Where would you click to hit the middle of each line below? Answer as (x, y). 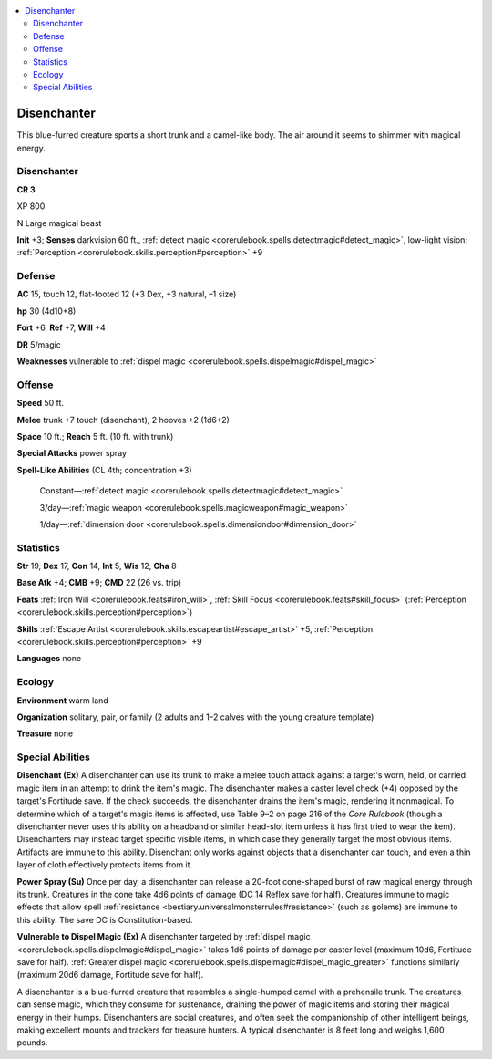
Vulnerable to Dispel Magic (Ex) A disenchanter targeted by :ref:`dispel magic (164, 937)
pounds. (32, 1043)
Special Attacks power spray (72, 453)
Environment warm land (62, 700)
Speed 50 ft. (40, 403)
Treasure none (45, 733)
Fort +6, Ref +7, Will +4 (61, 327)
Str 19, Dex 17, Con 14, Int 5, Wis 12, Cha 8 (97, 566)
